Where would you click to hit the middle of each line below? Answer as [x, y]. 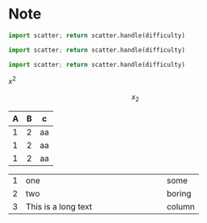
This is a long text [59, 207]
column [180, 207]
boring [179, 194]
